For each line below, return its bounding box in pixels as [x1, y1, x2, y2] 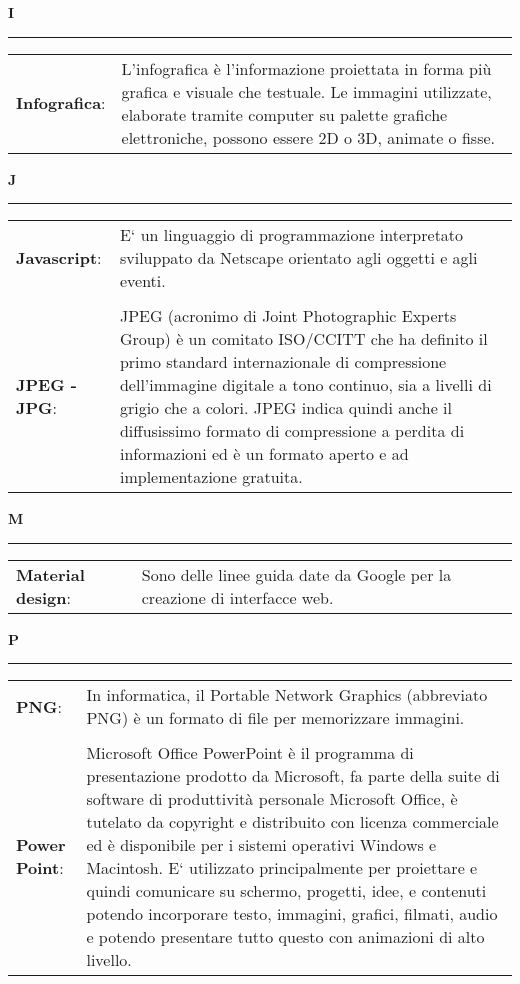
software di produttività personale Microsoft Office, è [86, 787, 458, 811]
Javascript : [16, 246, 102, 270]
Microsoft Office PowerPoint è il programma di [86, 741, 414, 765]
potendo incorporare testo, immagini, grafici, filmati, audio [86, 902, 498, 926]
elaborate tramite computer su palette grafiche [121, 102, 448, 126]
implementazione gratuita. [119, 465, 303, 489]
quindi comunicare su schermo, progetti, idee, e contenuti [86, 879, 487, 903]
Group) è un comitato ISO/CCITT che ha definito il [119, 327, 488, 351]
